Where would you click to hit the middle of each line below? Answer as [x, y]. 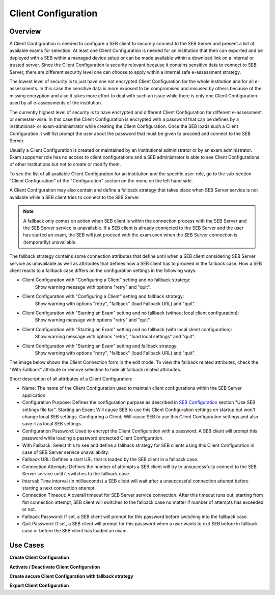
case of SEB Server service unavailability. [66, 452]
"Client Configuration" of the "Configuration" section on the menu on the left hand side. [101, 181]
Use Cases [27, 545]
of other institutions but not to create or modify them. [65, 164]
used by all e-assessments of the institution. [56, 103]
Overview [25, 31]
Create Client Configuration [39, 557]
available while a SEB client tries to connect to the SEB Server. [75, 197]
